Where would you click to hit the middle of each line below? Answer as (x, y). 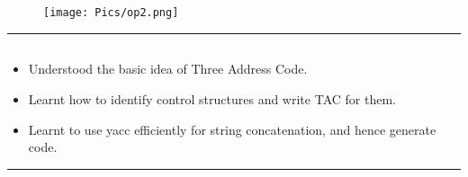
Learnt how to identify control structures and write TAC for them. (212, 99)
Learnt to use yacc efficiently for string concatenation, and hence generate (232, 129)
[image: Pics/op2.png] (111, 13)
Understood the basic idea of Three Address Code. (168, 69)
